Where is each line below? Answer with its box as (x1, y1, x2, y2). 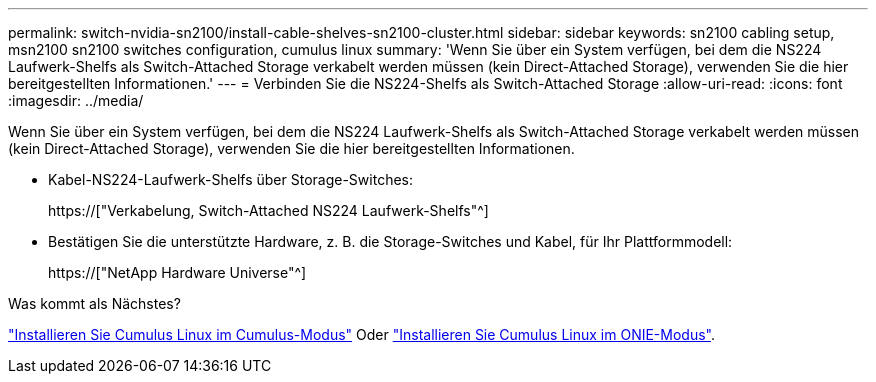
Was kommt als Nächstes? (8, 295, 181, 312)
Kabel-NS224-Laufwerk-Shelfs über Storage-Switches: (48, 171, 413, 188)
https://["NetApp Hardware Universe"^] (48, 264, 307, 281)
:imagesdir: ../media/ (8, 92, 144, 109)
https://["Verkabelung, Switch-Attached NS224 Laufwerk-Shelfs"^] (48, 202, 489, 219)
